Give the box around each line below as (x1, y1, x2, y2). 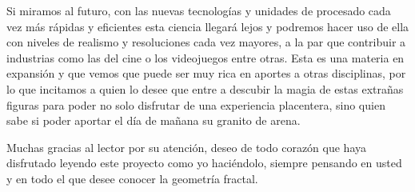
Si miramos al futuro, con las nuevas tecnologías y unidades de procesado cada (6, 2, 391, 18)
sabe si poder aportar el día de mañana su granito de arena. (6, 112, 301, 129)
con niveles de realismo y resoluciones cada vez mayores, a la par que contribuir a (6, 34, 406, 50)
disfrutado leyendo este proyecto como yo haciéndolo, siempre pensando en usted (6, 154, 402, 171)
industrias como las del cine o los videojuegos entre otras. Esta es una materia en (6, 49, 405, 66)
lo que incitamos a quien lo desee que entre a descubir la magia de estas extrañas (6, 80, 404, 97)
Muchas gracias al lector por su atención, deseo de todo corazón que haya (6, 138, 366, 155)
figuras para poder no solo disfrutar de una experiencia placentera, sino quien (6, 96, 385, 113)
